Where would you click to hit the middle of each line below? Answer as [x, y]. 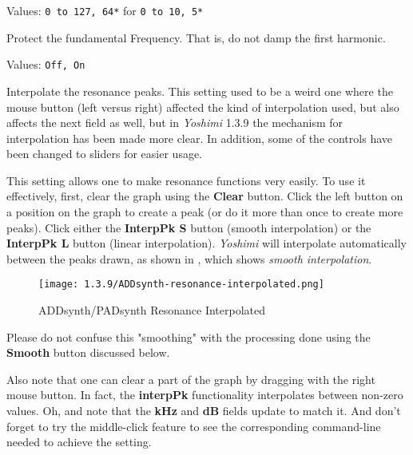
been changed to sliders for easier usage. [105, 154]
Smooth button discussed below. [88, 352]
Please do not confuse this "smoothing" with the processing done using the [189, 336]
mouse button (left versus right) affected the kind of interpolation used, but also [203, 107]
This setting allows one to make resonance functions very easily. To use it [186, 180]
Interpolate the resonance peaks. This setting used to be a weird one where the [200, 91]
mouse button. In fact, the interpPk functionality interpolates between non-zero [205, 395]
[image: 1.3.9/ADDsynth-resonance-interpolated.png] [181, 285]
